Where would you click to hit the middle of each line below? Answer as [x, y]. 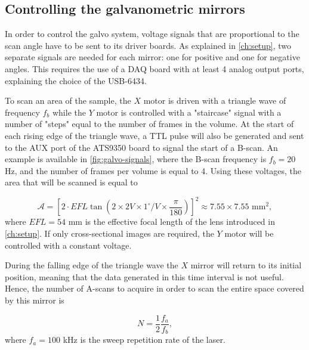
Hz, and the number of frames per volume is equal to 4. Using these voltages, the [153, 170]
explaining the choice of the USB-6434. [76, 80]
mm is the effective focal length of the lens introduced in [172, 222]
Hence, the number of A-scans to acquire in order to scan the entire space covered [154, 288]
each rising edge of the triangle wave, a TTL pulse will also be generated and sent [154, 135]
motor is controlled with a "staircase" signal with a [189, 112]
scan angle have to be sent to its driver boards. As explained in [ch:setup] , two [148, 45]
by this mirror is [35, 300]
